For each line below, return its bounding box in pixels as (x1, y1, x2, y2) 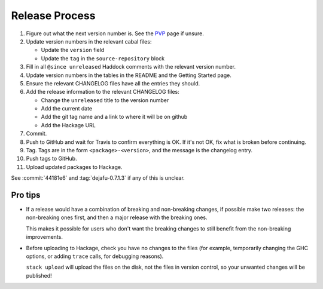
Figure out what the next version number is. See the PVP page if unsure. (26, 30, 205, 37)
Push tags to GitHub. (26, 155, 77, 162)
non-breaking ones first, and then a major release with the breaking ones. (26, 214, 208, 221)
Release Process (11, 9, 96, 22)
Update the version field (41, 47, 105, 54)
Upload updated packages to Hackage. (26, 163, 123, 170)
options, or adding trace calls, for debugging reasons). (26, 253, 164, 260)
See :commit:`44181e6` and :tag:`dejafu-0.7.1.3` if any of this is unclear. (11, 174, 185, 182)
